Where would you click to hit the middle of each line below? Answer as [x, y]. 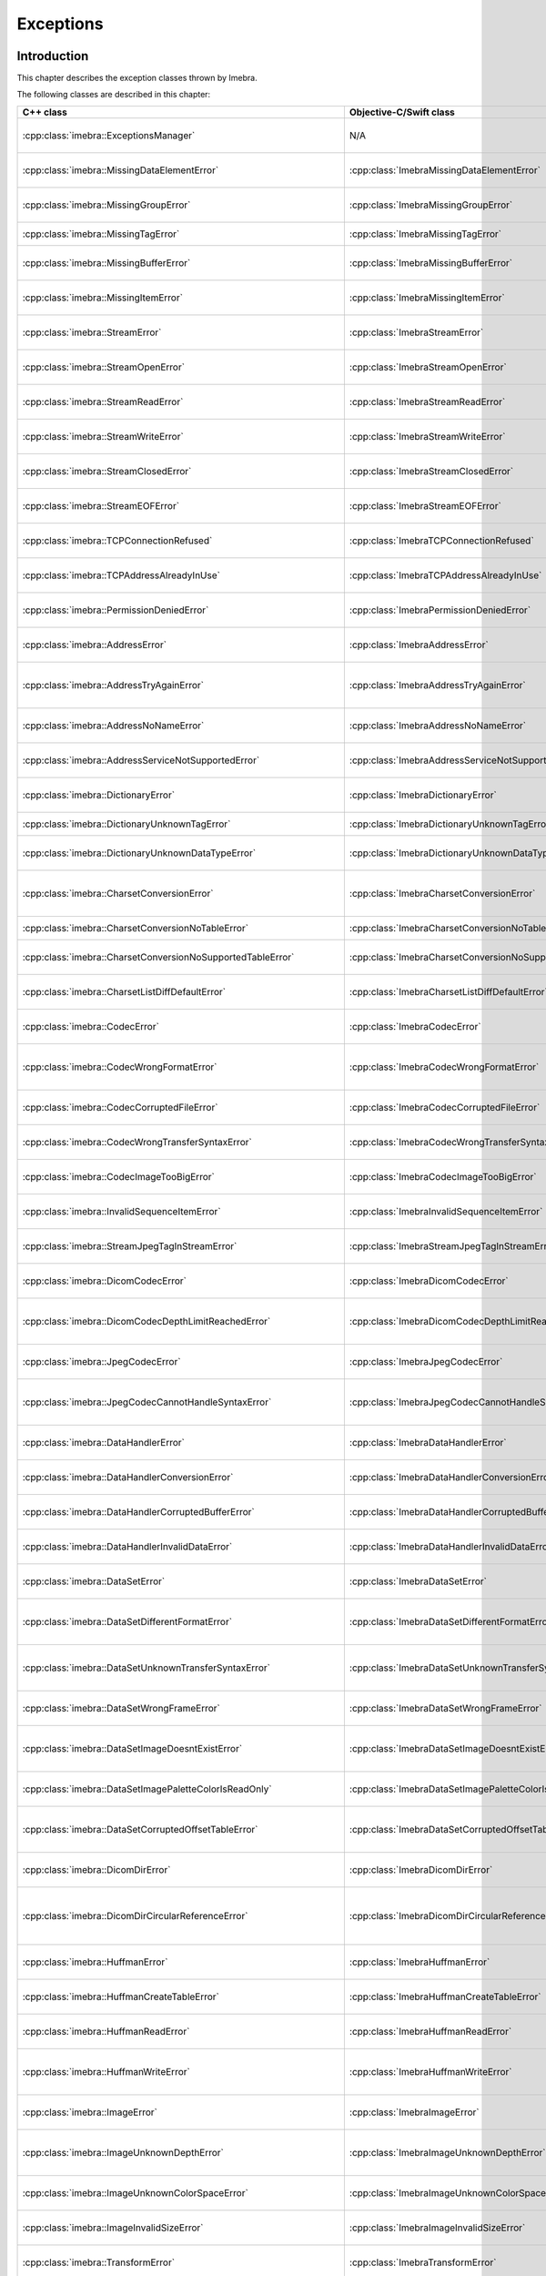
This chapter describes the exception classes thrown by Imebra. [137, 78]
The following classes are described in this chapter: [114, 95]
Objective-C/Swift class [402, 112]
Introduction [53, 56]
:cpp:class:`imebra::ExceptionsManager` [109, 135]
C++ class [45, 112]
